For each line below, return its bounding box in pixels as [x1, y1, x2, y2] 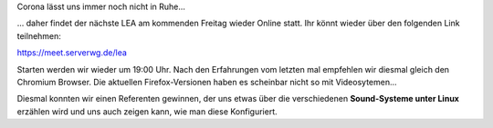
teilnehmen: [16, 30, 61, 41]
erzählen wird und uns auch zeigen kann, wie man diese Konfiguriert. [16, 105, 278, 117]
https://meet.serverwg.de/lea [16, 47, 128, 58]
